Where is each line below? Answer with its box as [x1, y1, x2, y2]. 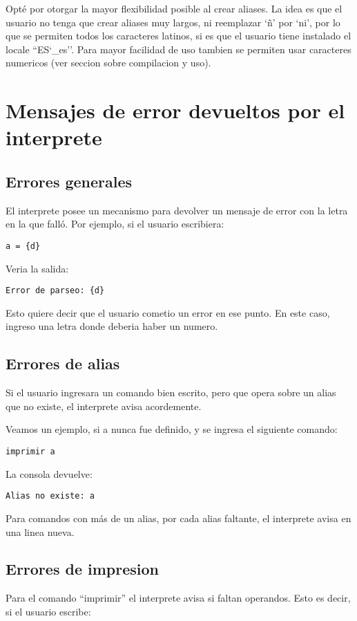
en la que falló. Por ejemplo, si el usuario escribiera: [6, 216, 224, 231]
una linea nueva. [6, 524, 75, 539]
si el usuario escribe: [6, 604, 91, 618]
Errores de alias [6, 353, 120, 374]
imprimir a [6, 447, 55, 456]
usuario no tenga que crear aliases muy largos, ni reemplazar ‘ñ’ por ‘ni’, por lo [6, 15, 340, 29]
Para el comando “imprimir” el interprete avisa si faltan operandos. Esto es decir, [6, 591, 351, 605]
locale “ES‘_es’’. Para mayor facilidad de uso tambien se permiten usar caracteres [6, 41, 351, 56]
